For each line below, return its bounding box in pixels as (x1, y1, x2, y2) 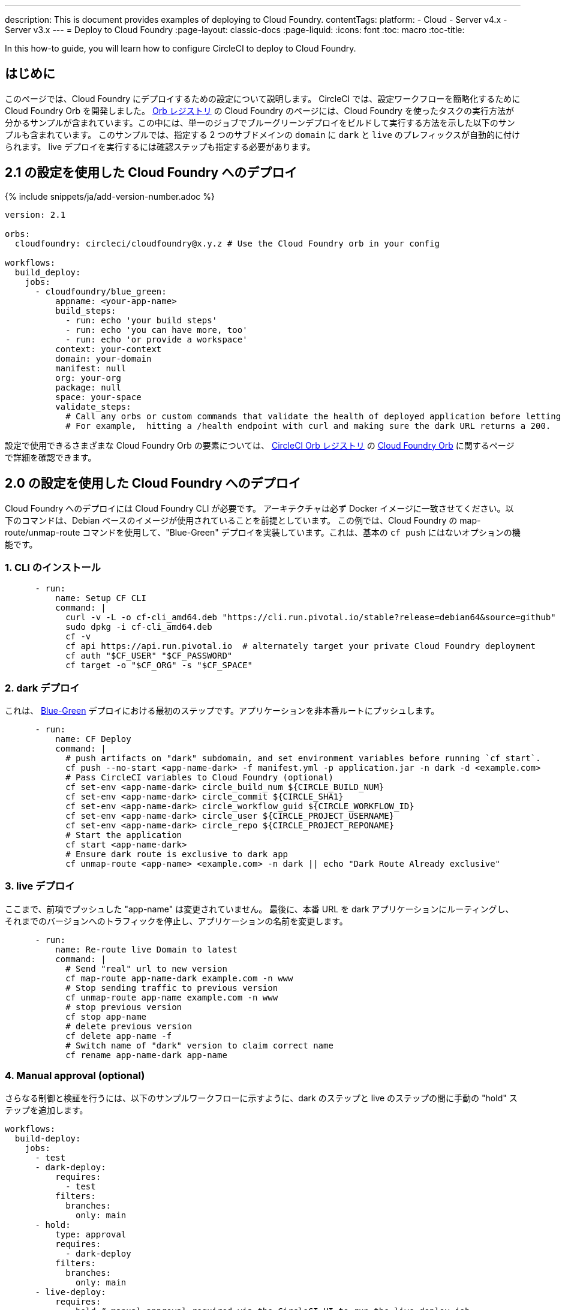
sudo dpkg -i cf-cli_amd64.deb (65, 622, 212, 632)
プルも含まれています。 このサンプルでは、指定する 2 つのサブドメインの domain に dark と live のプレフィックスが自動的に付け (5, 129, 521, 140)
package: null (55, 382, 121, 392)
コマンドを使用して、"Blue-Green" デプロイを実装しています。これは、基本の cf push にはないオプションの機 (82, 527, 521, 537)
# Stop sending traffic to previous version (65, 982, 278, 993)
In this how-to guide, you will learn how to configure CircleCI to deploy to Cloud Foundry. (5, 43, 356, 53)
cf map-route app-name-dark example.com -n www (65, 973, 293, 983)
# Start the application (65, 830, 182, 840)
